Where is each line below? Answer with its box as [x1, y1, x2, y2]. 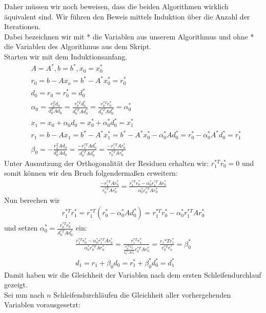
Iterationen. [4, 21, 41, 32]
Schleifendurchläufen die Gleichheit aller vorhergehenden [53, 289, 231, 300]
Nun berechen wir [4, 194, 60, 205]
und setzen [4, 222, 38, 233]
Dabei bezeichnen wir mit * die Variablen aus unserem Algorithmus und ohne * [4, 31, 254, 41]
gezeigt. [4, 279, 28, 290]
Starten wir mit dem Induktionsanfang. [4, 51, 128, 61]
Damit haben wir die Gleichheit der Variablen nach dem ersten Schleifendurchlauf [4, 269, 261, 280]
